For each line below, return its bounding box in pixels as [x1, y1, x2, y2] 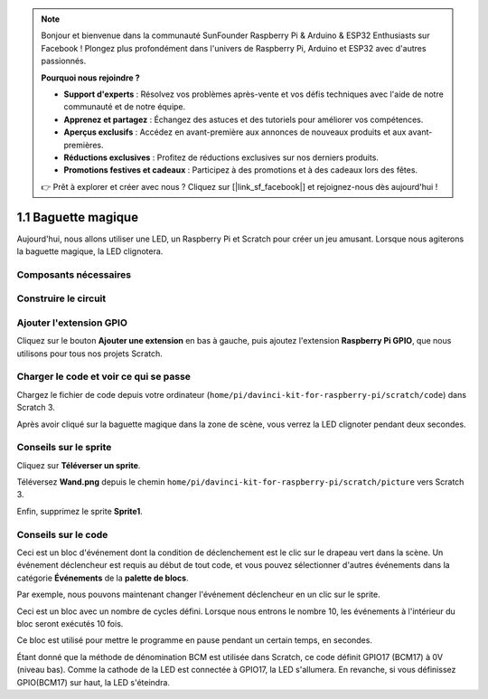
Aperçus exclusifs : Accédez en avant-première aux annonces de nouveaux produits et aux [63, 127, 407, 137]
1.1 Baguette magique [16, 209, 139, 225]
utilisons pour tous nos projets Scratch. [16, 348, 163, 359]
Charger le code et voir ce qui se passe [16, 371, 192, 383]
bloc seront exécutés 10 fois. [16, 618, 124, 628]
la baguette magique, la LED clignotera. [16, 245, 164, 257]
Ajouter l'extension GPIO [16, 316, 128, 329]
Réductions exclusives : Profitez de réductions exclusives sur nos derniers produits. [63, 152, 380, 163]
